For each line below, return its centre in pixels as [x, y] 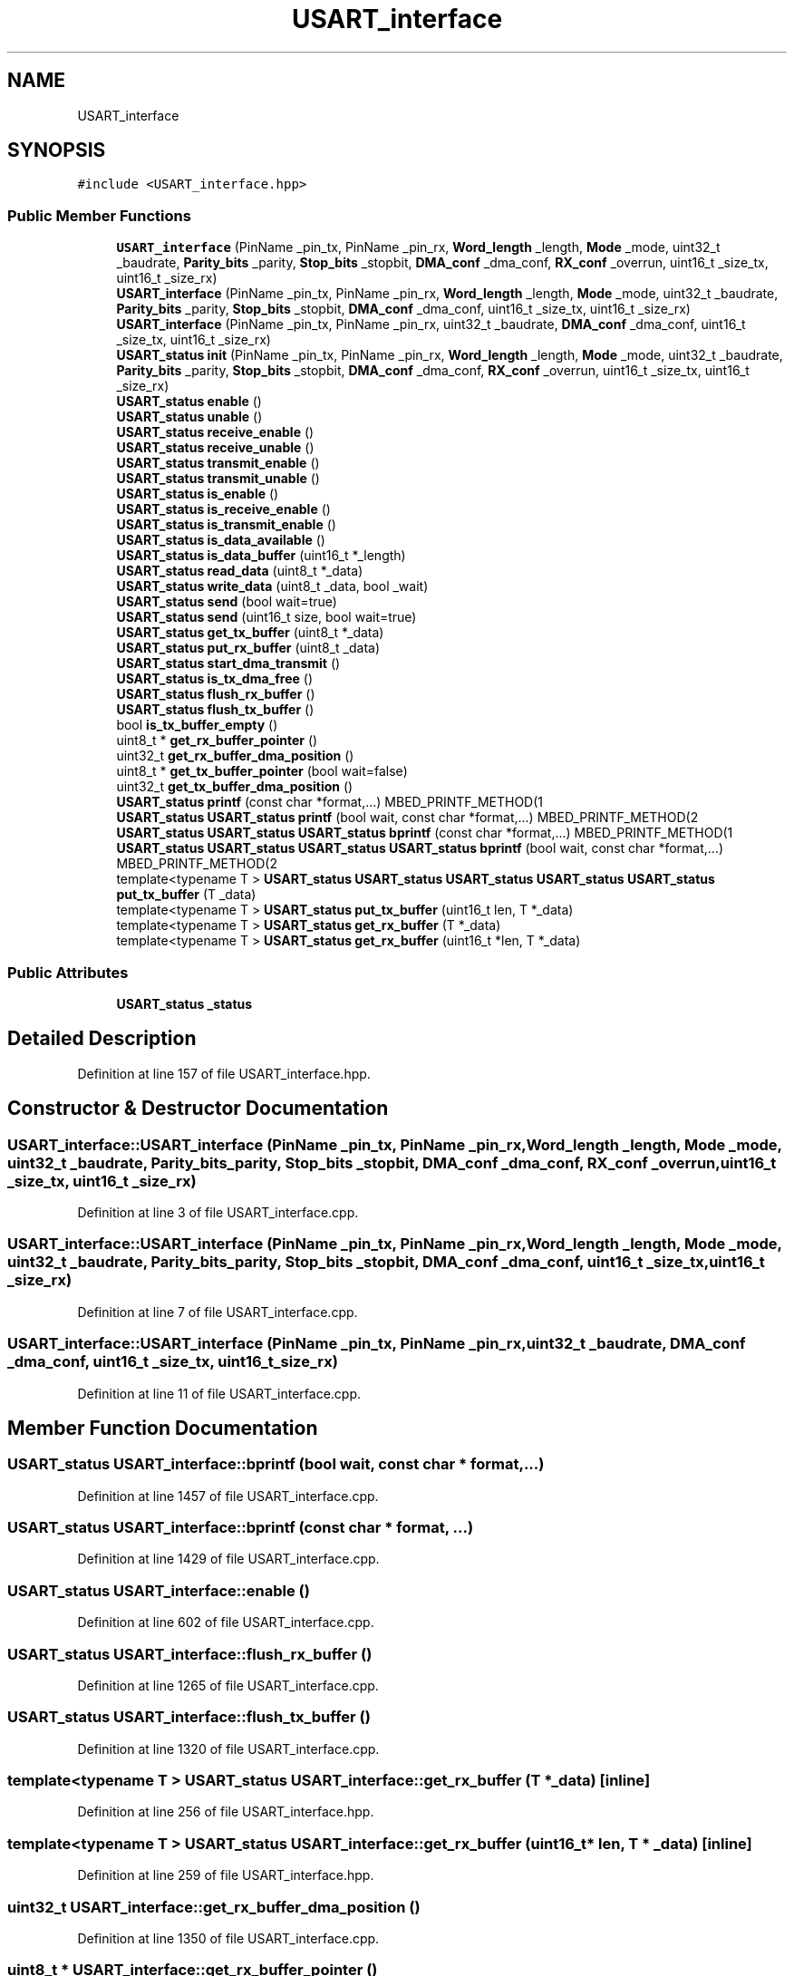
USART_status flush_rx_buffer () [216, 694]
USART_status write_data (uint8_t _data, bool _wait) [272, 586]
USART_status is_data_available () [221, 540]
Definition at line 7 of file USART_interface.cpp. [218, 1312]
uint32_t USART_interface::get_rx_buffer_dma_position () [214, 1907]
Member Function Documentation [163, 1428]
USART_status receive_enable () [215, 432]
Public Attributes [68, 972]
